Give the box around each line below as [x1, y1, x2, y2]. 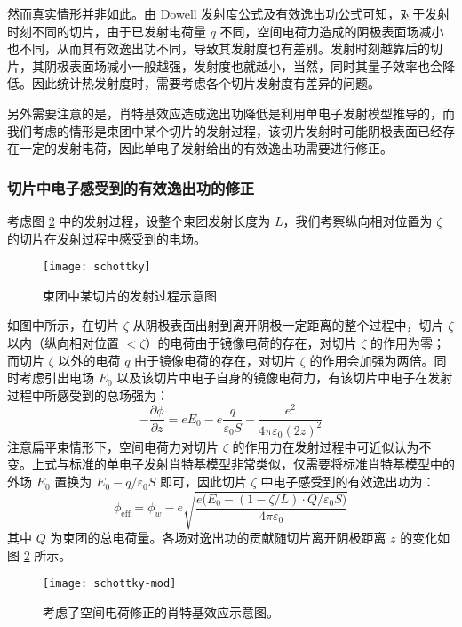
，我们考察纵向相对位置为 [283, 211, 433, 229]
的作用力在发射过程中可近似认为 [232, 437, 419, 455]
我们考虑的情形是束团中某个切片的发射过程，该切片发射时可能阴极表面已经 [7, 121, 442, 140]
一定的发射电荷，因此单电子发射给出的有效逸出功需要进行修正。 [19, 139, 393, 157]
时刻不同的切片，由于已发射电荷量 [7, 21, 206, 40]
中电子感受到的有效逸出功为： [260, 472, 435, 491]
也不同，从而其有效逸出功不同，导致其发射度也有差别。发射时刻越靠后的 [7, 39, 430, 58]
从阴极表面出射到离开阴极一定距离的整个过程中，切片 [132, 316, 444, 334]
